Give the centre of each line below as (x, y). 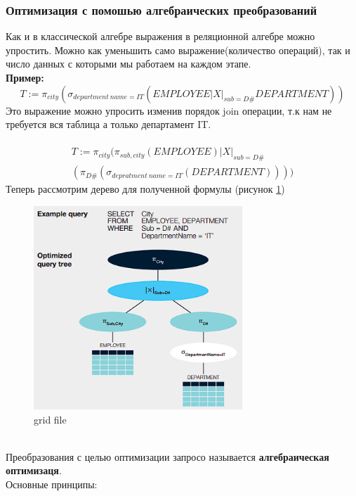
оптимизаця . (34, 470)
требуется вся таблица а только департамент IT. (108, 124)
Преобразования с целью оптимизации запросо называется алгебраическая (167, 456)
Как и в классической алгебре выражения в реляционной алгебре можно (160, 36)
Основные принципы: (52, 484)
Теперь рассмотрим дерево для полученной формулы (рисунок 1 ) (145, 189)
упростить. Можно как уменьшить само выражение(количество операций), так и (178, 50)
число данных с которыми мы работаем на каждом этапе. (128, 64)
